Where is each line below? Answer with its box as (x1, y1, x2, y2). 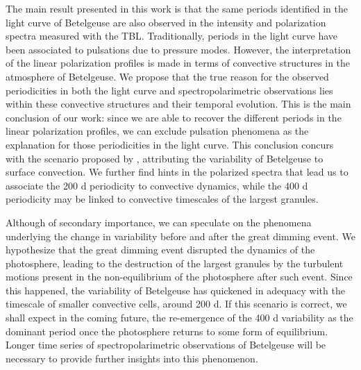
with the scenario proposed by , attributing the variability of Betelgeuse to (6, 151, 324, 165)
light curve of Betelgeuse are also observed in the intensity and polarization (6, 15, 326, 29)
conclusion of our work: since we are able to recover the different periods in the (6, 110, 342, 124)
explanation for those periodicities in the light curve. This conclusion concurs (6, 137, 334, 151)
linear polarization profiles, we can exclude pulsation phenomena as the (6, 124, 309, 138)
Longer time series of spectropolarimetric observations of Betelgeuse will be (6, 337, 326, 352)
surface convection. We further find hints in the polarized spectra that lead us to (6, 165, 349, 179)
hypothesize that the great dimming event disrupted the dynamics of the (6, 242, 315, 257)
